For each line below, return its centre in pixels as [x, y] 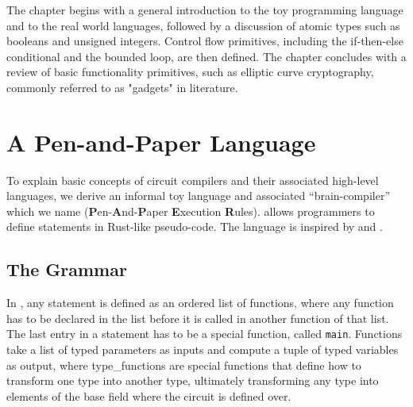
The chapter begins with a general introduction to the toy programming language [205, 10]
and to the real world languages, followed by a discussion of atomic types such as [203, 25]
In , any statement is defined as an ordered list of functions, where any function [200, 303]
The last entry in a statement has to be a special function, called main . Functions [205, 334]
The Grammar [67, 269]
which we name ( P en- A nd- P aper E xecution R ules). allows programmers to [191, 211]
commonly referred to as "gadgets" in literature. [122, 87]
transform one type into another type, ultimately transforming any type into [193, 380]
